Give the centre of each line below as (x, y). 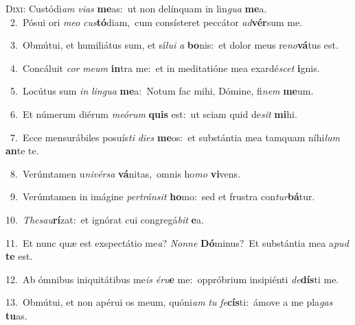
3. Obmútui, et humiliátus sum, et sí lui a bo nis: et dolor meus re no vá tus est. (174, 45)
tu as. (16, 315)
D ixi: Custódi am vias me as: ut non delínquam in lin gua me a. (136, 8)
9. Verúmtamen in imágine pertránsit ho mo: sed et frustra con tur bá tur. (162, 196)
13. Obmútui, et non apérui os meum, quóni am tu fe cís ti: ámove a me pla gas (169, 302)
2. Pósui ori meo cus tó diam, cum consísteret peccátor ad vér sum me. (156, 22)
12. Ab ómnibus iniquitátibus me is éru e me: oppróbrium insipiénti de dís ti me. (172, 279)
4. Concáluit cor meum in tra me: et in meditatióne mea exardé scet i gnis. (165, 68)
